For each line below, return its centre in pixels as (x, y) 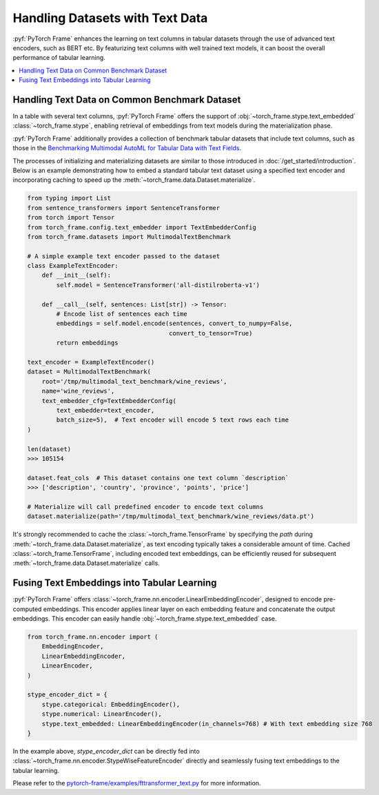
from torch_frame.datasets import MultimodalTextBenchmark (129, 237)
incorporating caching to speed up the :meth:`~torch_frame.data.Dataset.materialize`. (134, 180)
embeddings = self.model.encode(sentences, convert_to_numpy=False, (174, 323)
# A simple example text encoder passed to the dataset (124, 256)
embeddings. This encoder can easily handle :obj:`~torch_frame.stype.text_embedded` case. (145, 619)
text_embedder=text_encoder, (105, 410)
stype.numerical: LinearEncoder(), (102, 714)
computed (27, 609)
